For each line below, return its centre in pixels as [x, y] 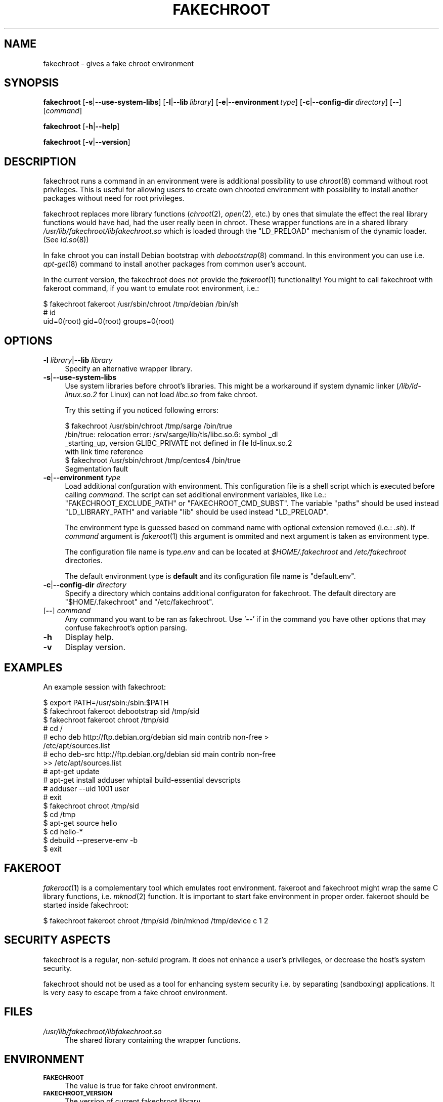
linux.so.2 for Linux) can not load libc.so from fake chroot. [161, 395]
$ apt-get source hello [80, 823]
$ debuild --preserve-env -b [91, 840]
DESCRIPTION [40, 161]
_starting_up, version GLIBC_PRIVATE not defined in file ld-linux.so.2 [179, 443]
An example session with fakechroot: [104, 687]
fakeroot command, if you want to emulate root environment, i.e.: [151, 288]
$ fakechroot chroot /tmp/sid [91, 806]
